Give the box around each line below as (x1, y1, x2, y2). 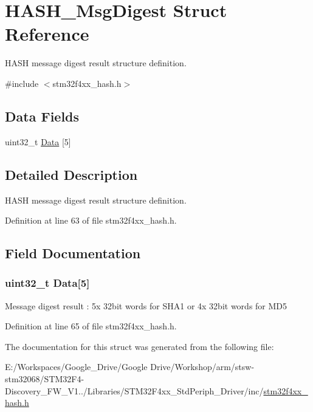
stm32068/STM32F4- (5, 373, 84, 385)
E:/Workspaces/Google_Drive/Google (5, 360, 148, 373)
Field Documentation (5, 244, 141, 263)
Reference (5, 21, 89, 46)
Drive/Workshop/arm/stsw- (150, 360, 255, 373)
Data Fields (5, 106, 80, 125)
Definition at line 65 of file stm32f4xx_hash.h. (5, 320, 177, 332)
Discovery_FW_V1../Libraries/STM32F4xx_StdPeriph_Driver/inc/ (5, 384, 264, 397)
